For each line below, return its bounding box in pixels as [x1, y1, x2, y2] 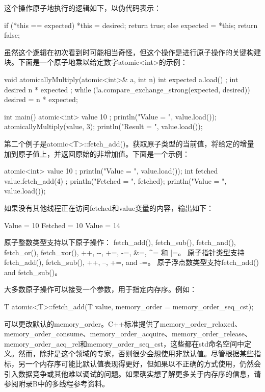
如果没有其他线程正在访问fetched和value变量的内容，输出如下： [4, 202, 214, 213]
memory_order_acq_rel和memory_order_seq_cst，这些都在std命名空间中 [4, 338, 245, 349]
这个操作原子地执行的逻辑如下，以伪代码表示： [4, 3, 161, 13]
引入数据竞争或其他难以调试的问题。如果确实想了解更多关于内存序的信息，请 [4, 368, 261, 379]
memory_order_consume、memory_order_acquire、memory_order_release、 [4, 328, 252, 339]
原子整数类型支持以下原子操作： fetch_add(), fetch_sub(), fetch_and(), [4, 237, 236, 248]
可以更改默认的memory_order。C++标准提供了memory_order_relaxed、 [4, 318, 242, 329]
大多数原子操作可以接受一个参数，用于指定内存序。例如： [4, 284, 197, 295]
